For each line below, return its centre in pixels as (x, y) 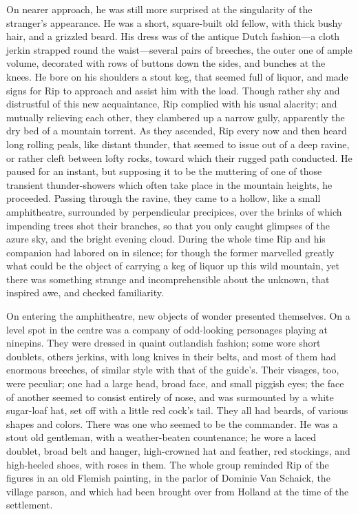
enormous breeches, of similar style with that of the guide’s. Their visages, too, (173, 370)
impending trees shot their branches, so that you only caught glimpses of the (168, 225)
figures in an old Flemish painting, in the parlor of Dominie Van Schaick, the (168, 478)
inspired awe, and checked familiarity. (85, 292)
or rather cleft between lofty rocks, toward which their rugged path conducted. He (179, 157)
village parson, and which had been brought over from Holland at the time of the (178, 491)
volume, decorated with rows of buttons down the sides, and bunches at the (166, 63)
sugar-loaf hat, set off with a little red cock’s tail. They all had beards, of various (177, 410)
